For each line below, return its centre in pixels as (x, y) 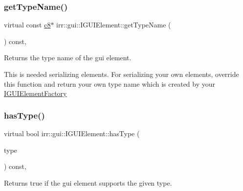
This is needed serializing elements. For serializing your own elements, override (121, 74)
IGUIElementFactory (35, 93)
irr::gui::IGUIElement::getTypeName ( (114, 25)
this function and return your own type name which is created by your (110, 84)
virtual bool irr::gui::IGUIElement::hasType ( (72, 133)
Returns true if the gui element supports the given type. (88, 182)
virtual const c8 (27, 25)
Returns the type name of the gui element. (68, 58)
